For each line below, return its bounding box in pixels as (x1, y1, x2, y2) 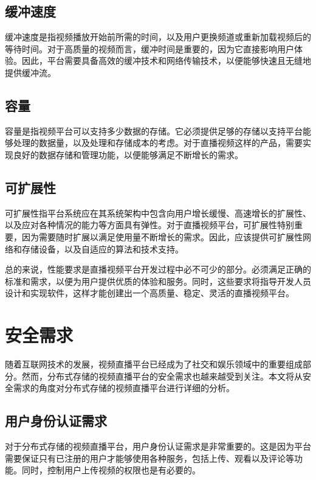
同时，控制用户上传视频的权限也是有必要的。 (21, 464, 201, 476)
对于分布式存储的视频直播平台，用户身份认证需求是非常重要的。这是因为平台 (5, 440, 311, 453)
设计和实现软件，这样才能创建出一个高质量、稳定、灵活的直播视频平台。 (5, 287, 294, 299)
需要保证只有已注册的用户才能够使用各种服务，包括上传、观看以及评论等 (5, 451, 294, 464)
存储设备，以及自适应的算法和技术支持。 (21, 242, 184, 255)
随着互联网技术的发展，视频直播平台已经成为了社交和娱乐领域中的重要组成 (5, 358, 303, 370)
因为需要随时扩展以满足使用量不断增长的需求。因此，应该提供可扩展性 (21, 230, 303, 243)
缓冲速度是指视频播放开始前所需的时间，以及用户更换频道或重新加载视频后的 (5, 30, 311, 43)
